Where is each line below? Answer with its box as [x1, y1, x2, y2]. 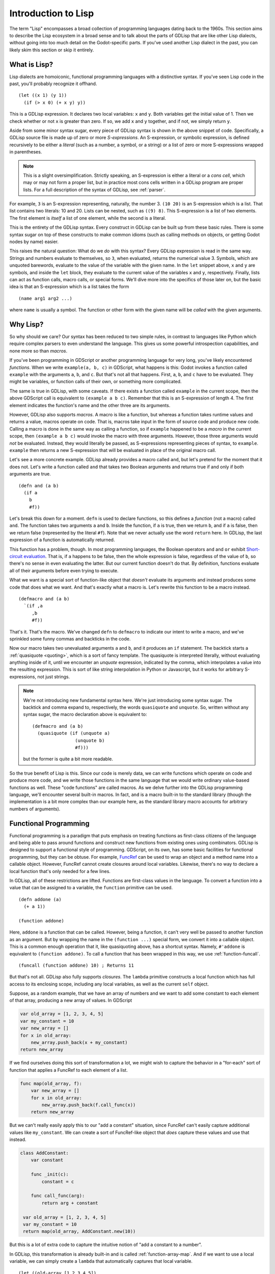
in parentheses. [9, 149, 42, 155]
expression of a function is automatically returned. [9, 537, 115, 543]
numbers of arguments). [9, 806, 61, 812]
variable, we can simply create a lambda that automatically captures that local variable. [9, 1258, 193, 1264]
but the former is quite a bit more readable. [23, 756, 113, 762]
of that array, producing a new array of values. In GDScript [9, 997, 132, 1003]
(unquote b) [74, 737, 105, 744]
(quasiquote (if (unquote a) [37, 730, 111, 736]
